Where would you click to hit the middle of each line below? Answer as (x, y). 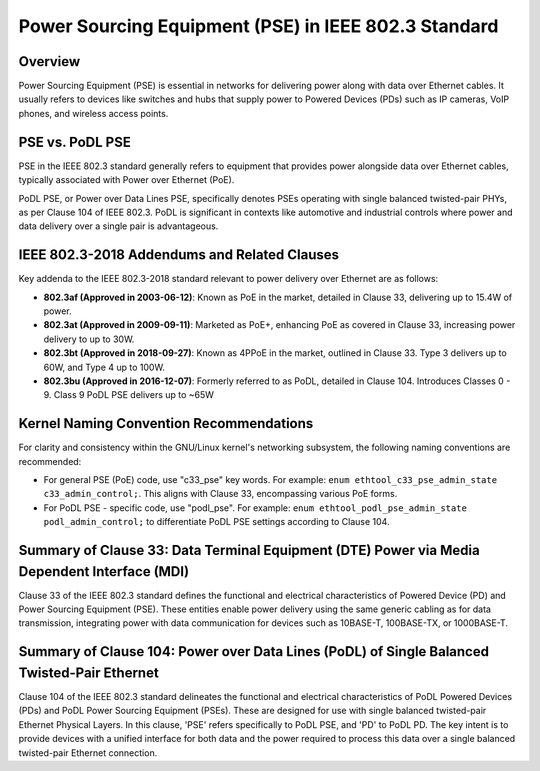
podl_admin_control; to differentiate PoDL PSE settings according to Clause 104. (216, 522)
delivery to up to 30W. (89, 339)
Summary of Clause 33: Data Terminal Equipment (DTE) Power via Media (249, 550)
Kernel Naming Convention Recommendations (166, 423)
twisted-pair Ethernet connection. (88, 752)
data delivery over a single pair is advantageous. (118, 226)
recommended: (50, 461)
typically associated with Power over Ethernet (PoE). (126, 180)
